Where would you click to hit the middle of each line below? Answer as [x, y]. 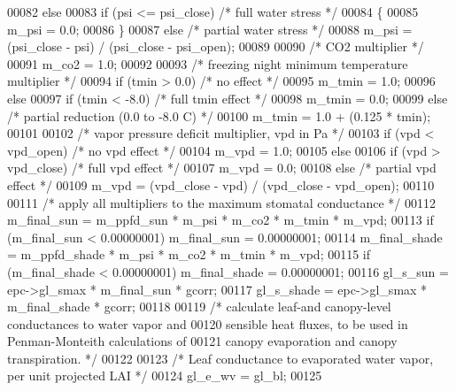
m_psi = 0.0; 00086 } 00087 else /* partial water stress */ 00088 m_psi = [210, 29]
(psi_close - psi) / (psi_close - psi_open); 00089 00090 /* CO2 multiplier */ [216, 46]
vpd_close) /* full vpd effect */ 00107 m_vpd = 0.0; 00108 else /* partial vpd [222, 168]
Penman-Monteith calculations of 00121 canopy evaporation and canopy [202, 341]
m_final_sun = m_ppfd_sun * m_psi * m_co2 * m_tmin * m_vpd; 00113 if [220, 220]
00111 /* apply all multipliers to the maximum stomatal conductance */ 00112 [221, 202]
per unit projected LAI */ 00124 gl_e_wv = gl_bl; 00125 [165, 376]
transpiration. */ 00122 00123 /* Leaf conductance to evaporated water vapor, [220, 358]
